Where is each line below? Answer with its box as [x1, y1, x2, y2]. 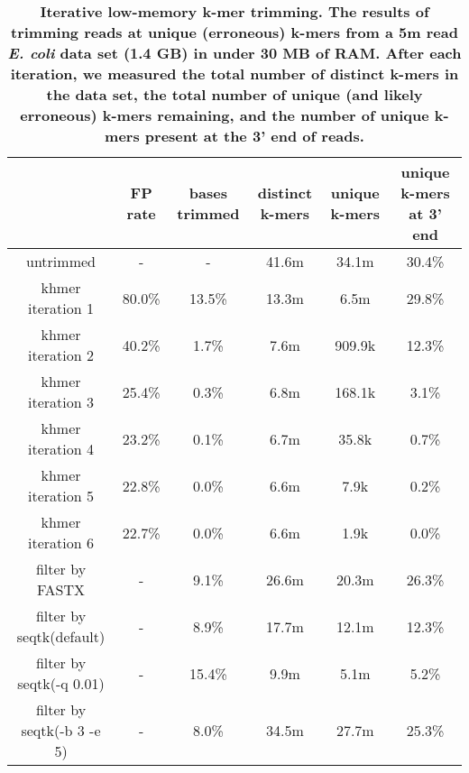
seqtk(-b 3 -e [21, 720, 101, 741]
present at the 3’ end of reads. [144, 125, 364, 146]
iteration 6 [28, 532, 94, 553]
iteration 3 [28, 391, 94, 412]
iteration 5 [28, 485, 94, 506]
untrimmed [26, 251, 96, 271]
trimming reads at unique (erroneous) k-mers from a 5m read [11, 22, 458, 42]
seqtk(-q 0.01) [17, 673, 105, 694]
